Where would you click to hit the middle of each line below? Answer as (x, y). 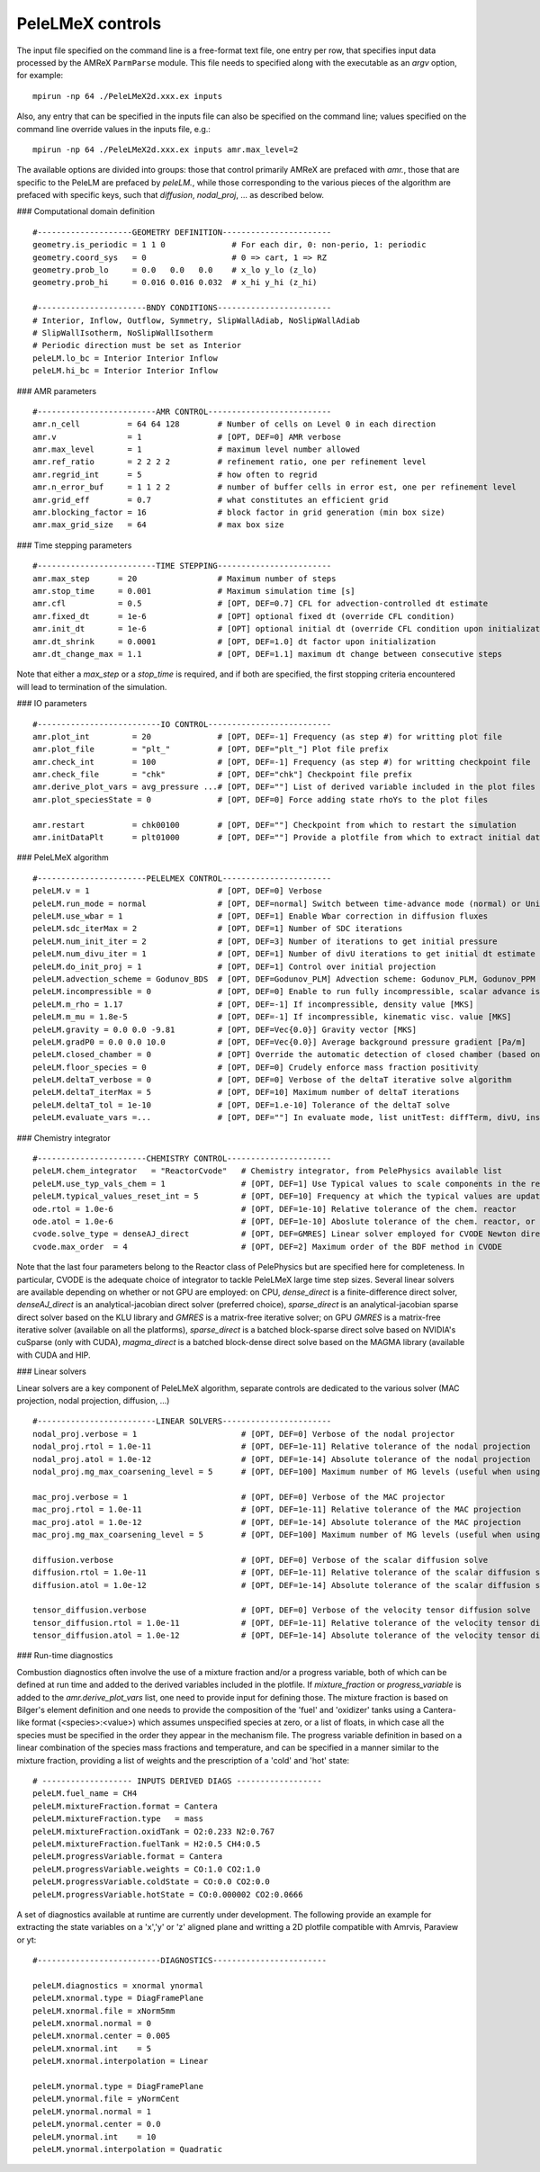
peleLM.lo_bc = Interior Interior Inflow (125, 358)
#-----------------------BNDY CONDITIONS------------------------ (182, 308)
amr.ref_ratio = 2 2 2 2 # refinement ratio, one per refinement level (229, 462)
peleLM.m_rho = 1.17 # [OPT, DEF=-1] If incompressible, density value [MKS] (253, 1004)
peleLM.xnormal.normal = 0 (92, 2024)
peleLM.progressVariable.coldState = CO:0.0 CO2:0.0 (151, 1882)
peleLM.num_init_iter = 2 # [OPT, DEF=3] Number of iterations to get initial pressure (265, 941)
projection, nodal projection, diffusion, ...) (93, 1401)
